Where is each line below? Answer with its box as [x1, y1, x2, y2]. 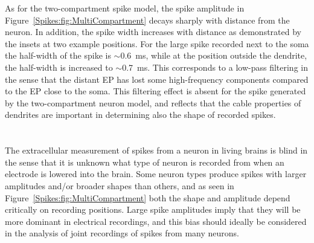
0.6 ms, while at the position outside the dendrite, [120, 49, 307, 62]
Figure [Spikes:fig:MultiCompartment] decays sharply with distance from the [5, 13, 290, 26]
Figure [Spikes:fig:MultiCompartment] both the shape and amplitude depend [5, 191, 290, 204]
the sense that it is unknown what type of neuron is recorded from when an [5, 155, 284, 168]
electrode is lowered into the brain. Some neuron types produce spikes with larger [5, 167, 307, 180]
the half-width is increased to [5, 60, 113, 73]
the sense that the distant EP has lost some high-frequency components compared [5, 73, 309, 85]
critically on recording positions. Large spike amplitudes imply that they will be [5, 203, 301, 216]
